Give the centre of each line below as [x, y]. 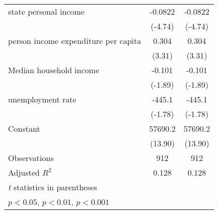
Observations [31, 158]
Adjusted [24, 172]
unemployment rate [42, 99]
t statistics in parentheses [53, 187]
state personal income [46, 11]
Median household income [54, 70]
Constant [24, 128]
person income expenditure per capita [75, 41]
